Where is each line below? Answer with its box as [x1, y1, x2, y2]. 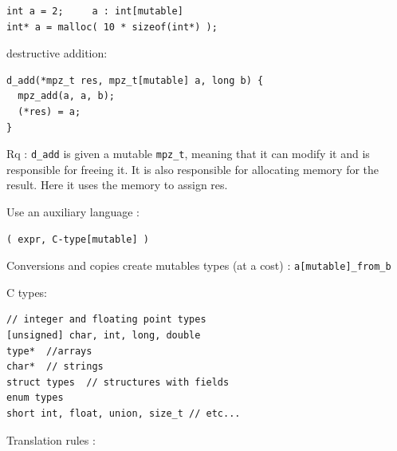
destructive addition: [6, 45, 108, 61]
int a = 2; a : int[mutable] [6, 6, 183, 17]
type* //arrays [6, 345, 92, 357]
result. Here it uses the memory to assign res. [6, 176, 228, 193]
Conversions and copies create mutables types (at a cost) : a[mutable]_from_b [6, 257, 391, 274]
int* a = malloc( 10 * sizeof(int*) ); [6, 21, 218, 33]
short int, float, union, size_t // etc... [6, 408, 241, 419]
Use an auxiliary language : [6, 204, 140, 220]
